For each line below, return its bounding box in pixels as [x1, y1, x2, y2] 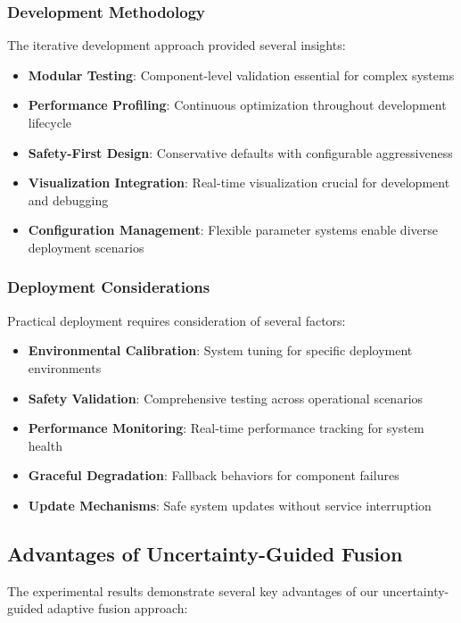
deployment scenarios [28, 237, 144, 256]
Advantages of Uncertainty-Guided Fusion [7, 539, 403, 567]
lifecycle [28, 113, 72, 131]
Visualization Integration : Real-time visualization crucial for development [28, 173, 450, 192]
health [28, 436, 62, 454]
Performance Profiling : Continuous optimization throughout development [28, 96, 447, 114]
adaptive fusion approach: [47, 599, 188, 618]
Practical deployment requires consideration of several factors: [7, 311, 346, 329]
